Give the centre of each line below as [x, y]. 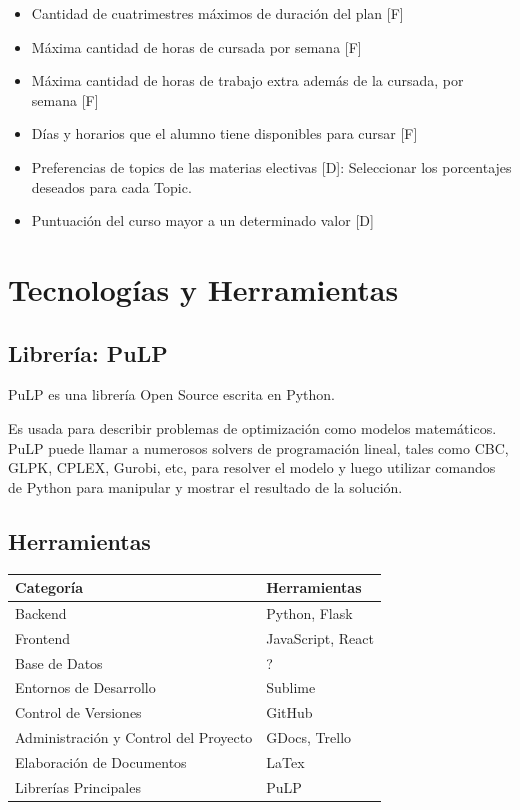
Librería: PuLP [88, 352]
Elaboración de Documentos [101, 761]
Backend [41, 612]
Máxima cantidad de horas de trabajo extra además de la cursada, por [247, 80]
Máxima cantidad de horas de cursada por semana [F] [196, 46]
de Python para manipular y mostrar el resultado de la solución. [205, 486]
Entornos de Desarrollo [85, 687]
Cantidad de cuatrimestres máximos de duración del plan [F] [217, 13]
